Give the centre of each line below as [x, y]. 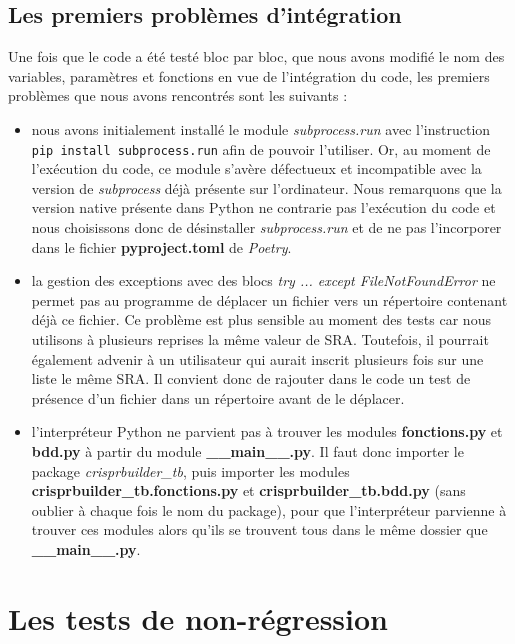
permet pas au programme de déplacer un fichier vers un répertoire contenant [269, 299]
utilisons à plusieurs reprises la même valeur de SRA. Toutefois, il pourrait [260, 338]
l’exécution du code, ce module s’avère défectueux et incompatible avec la [256, 168]
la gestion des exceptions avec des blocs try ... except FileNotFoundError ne [263, 280]
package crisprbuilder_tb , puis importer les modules [190, 470]
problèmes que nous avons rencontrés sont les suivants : [178, 95]
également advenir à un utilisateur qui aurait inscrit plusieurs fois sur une [257, 358]
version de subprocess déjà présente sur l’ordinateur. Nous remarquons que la [266, 187]
